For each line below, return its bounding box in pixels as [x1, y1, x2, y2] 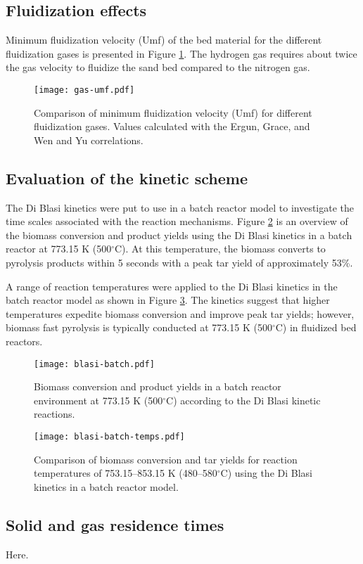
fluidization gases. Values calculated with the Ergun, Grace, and [34, 119, 310, 134]
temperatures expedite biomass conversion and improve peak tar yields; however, [6, 306, 355, 321]
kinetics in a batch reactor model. [34, 479, 179, 494]
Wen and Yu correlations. [34, 132, 144, 147]
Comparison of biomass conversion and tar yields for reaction [34, 451, 298, 466]
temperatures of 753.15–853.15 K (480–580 [34, 466, 217, 480]
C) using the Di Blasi [220, 466, 312, 480]
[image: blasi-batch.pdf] [34, 359, 155, 369]
